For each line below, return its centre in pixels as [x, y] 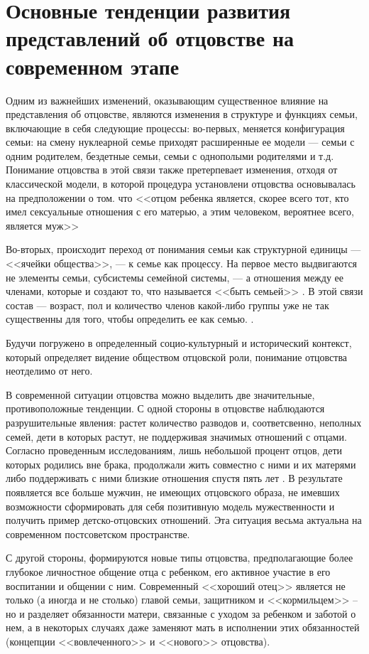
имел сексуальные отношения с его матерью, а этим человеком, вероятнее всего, [180, 211]
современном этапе [93, 66]
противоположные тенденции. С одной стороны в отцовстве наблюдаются [165, 408]
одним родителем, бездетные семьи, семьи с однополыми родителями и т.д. [170, 155]
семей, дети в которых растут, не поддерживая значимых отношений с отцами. [176, 436]
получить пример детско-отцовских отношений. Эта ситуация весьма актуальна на [184, 520]
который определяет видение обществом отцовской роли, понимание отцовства [177, 357]
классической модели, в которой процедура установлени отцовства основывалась [181, 184]
